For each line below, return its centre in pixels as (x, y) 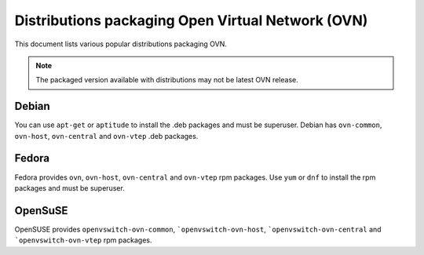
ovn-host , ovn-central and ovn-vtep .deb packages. (106, 136)
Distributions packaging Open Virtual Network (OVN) (191, 20)
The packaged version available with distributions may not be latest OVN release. (167, 80)
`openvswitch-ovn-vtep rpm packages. (83, 240)
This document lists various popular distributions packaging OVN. (121, 44)
